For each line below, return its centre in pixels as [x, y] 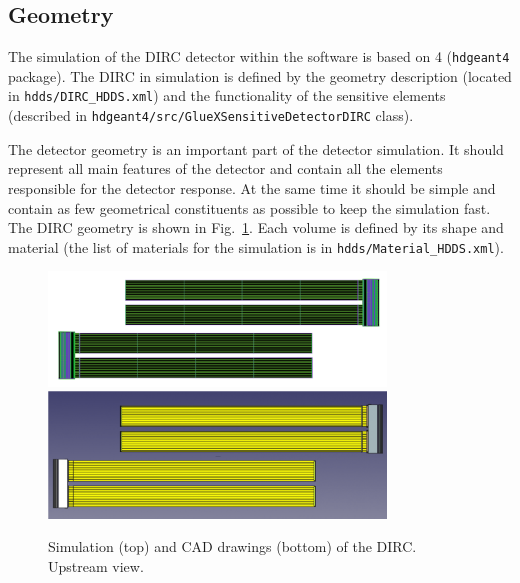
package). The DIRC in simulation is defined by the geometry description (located [260, 75]
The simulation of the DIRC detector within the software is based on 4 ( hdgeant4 [259, 56]
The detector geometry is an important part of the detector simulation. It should [256, 148]
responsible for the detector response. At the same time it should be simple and [252, 187]
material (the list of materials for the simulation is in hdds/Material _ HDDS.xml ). [256, 246]
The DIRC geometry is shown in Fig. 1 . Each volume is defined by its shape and [256, 227]
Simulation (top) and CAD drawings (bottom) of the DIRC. [232, 546]
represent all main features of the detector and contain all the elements [225, 168]
